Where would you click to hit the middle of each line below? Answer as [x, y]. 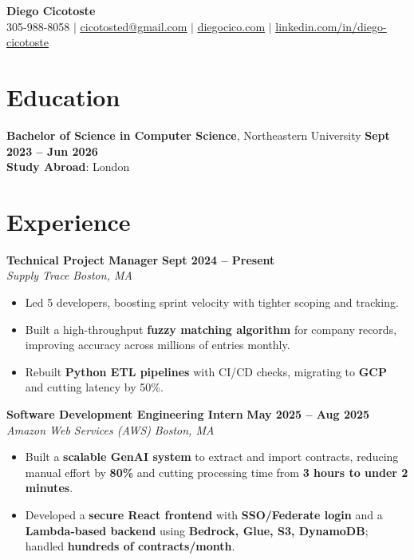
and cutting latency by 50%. [94, 387]
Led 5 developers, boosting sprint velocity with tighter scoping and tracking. [212, 302]
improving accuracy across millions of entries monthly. [158, 345]
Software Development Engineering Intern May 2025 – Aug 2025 [188, 413]
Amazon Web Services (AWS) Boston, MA [110, 429]
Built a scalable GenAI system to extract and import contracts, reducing [212, 457]
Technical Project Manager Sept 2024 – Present [141, 259]
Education [63, 96]
